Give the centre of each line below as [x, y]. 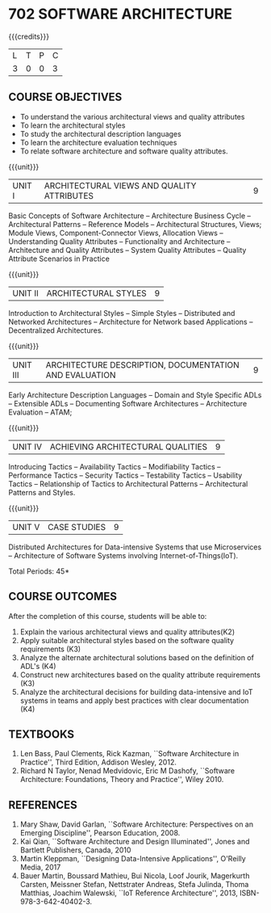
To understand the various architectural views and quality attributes [132, 116]
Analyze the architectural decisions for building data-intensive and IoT [136, 692]
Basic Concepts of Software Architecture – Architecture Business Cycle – [130, 216]
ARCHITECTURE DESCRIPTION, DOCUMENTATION [142, 364]
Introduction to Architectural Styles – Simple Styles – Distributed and [122, 313]
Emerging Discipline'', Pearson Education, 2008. [100, 833]
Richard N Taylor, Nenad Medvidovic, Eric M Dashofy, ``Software [127, 771]
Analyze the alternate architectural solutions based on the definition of [137, 657]
